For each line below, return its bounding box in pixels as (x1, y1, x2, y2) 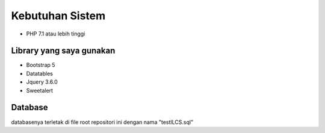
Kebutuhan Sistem (11, 9, 106, 22)
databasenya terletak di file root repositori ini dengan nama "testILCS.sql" (11, 118, 194, 126)
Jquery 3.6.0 (26, 78, 58, 85)
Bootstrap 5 (26, 61, 55, 69)
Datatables (26, 70, 54, 77)
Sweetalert (26, 87, 54, 94)
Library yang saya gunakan (11, 46, 116, 56)
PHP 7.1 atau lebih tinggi (26, 30, 85, 37)
